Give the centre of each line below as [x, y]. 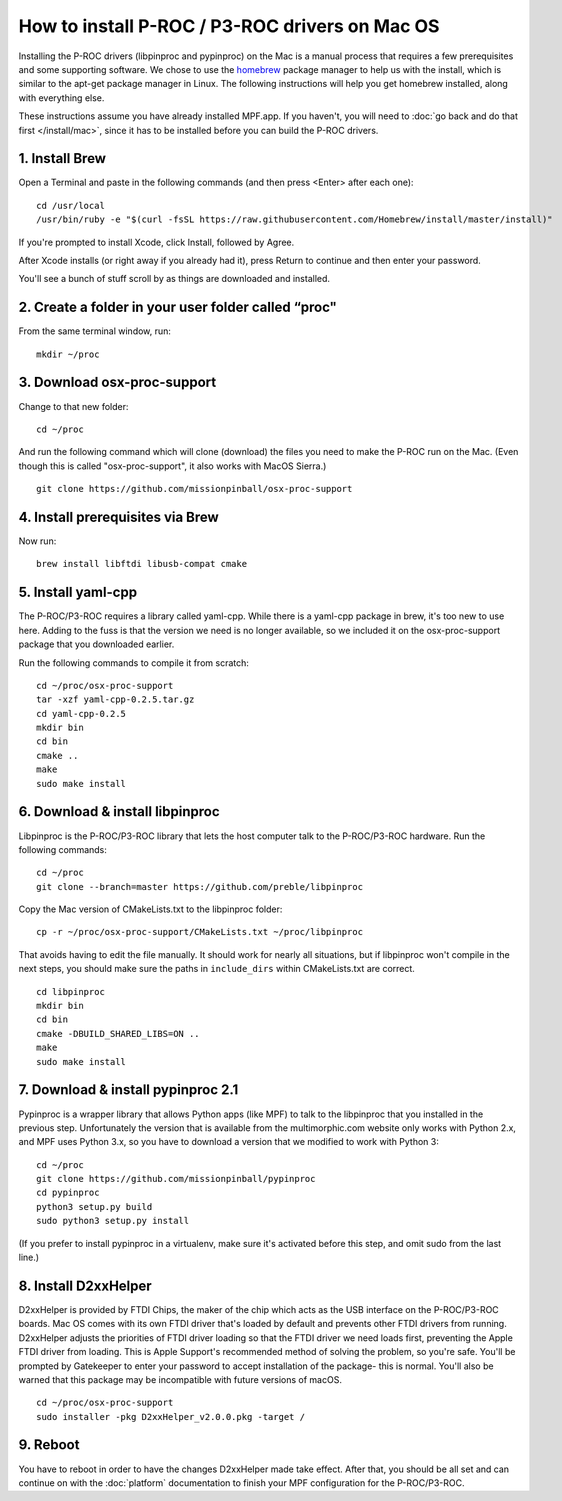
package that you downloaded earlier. [96, 644]
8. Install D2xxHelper [85, 1285]
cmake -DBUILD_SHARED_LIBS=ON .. [118, 1033]
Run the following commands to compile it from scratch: [134, 662]
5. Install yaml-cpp [78, 592]
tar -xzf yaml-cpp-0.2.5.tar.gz [115, 699]
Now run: [37, 541]
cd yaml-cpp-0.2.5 [81, 713]
